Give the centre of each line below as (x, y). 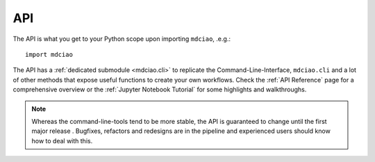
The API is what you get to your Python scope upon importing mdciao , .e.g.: (122, 39)
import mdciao (49, 54)
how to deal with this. (62, 141)
